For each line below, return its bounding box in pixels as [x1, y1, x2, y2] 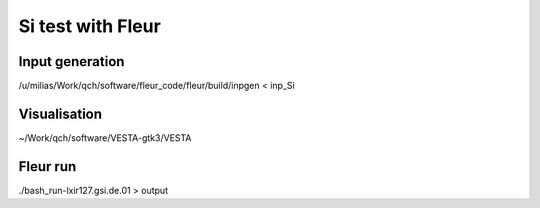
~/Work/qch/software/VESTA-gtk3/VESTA [18, 131, 192, 144]
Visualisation [18, 105, 103, 122]
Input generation [18, 53, 125, 70]
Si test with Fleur [18, 15, 162, 37]
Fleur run [18, 158, 77, 175]
